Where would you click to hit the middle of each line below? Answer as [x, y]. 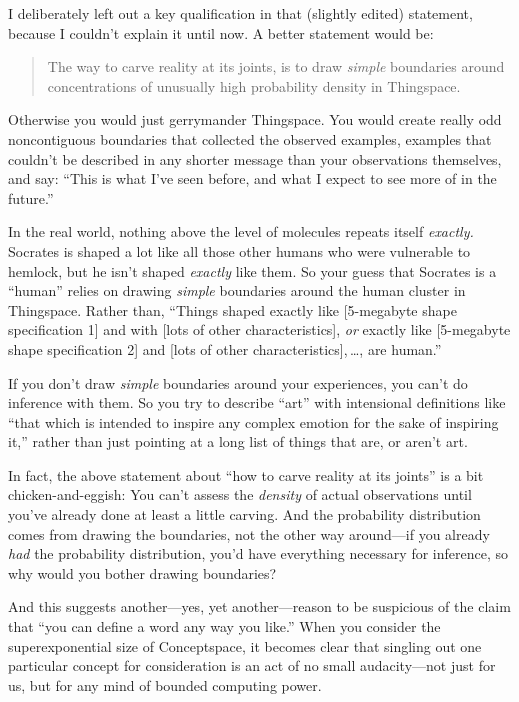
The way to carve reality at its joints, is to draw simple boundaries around [276, 66]
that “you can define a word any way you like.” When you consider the [224, 626]
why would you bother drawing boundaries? [142, 572]
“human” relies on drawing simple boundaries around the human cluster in [237, 290]
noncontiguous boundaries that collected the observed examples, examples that [250, 138]
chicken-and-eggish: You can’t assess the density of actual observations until [240, 494]
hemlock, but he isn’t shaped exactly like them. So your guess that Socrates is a [252, 270]
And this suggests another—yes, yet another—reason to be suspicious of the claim [259, 606]
